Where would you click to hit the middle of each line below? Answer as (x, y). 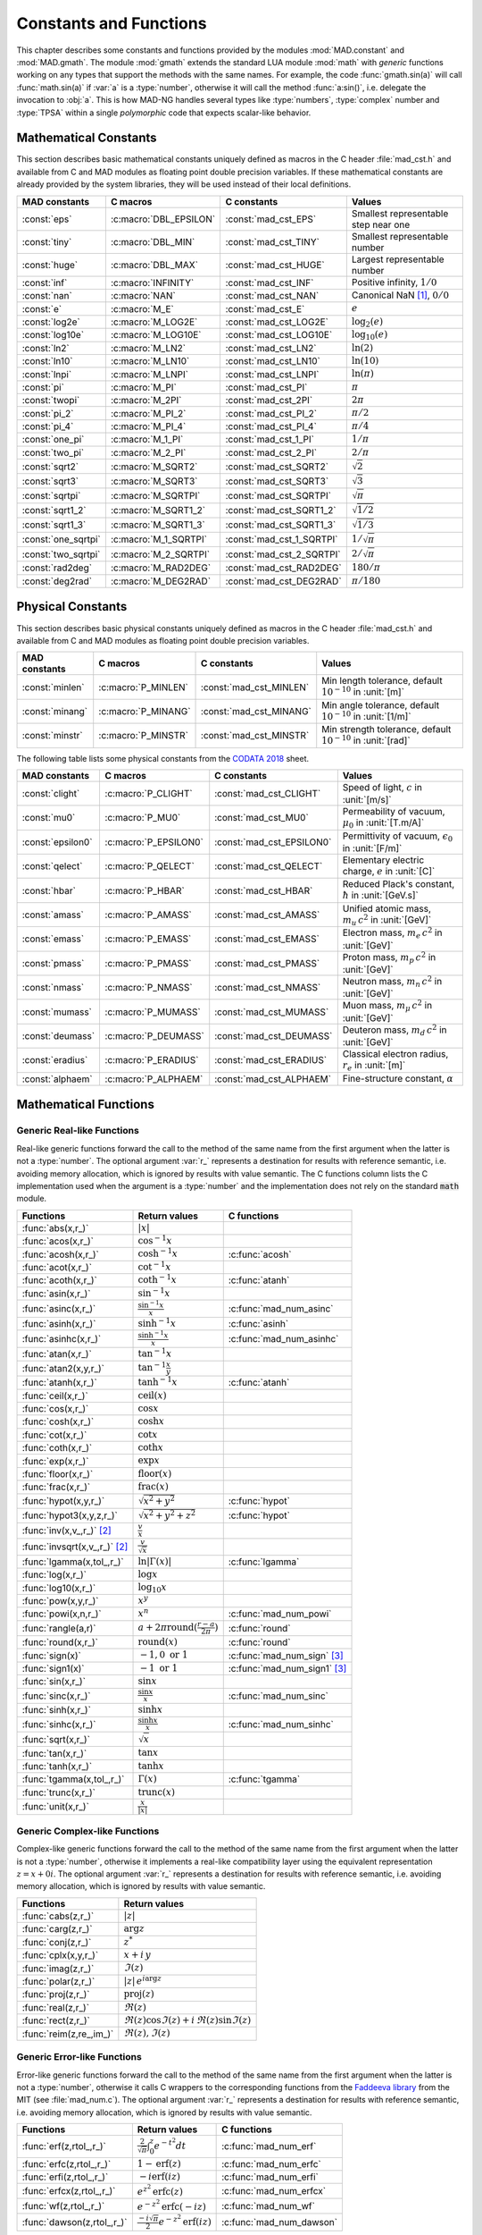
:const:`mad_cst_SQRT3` (277, 481)
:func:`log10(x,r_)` (59, 1588)
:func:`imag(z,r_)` (58, 1969)
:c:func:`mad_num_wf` (269, 2206)
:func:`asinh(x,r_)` (59, 1324)
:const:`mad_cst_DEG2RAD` (284, 581)
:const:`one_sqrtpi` (62, 539)
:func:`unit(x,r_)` (55, 1807)
